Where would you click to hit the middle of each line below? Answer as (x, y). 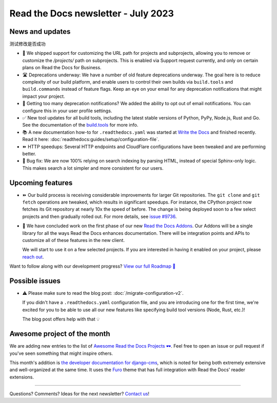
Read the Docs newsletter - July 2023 (92, 13)
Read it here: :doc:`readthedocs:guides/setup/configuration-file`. (91, 139)
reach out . (33, 257)
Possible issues (35, 281)
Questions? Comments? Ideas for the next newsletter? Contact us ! (80, 394)
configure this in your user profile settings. (67, 111)
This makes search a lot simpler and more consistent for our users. (93, 168)
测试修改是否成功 (27, 44)
